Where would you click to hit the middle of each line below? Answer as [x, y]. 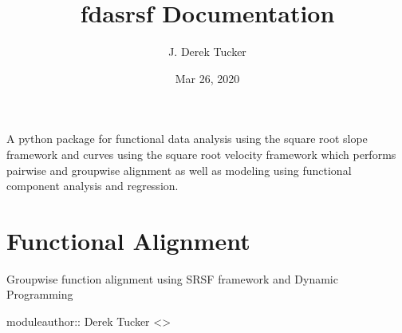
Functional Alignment [128, 240]
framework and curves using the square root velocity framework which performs [201, 154]
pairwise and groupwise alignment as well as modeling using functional [179, 170]
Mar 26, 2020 [207, 78]
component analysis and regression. [93, 186]
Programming [40, 294]
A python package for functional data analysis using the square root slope [187, 139]
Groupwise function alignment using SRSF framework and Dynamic [172, 278]
